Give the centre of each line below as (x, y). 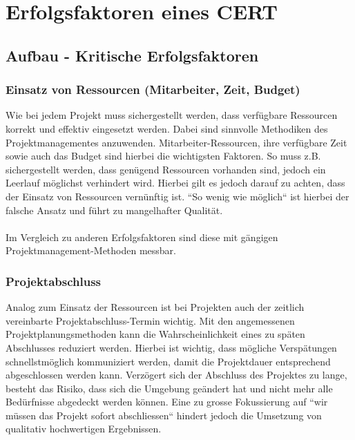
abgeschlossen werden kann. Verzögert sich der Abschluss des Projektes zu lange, (176, 375)
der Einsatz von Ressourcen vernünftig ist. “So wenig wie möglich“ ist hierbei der (177, 196)
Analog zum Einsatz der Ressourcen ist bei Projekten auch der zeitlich (155, 307)
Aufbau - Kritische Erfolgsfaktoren (132, 55)
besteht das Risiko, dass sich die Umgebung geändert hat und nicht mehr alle (169, 388)
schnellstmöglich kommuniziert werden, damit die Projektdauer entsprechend (168, 361)
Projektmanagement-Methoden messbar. (91, 250)
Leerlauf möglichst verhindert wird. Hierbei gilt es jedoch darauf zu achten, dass (175, 183)
